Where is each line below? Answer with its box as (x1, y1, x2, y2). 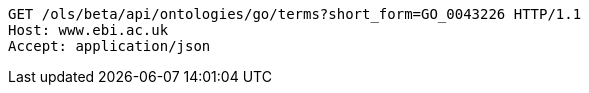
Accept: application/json (8, 38, 211, 54)
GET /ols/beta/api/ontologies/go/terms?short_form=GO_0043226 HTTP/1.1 (8, 6, 582, 22)
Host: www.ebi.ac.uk (8, 22, 169, 38)
